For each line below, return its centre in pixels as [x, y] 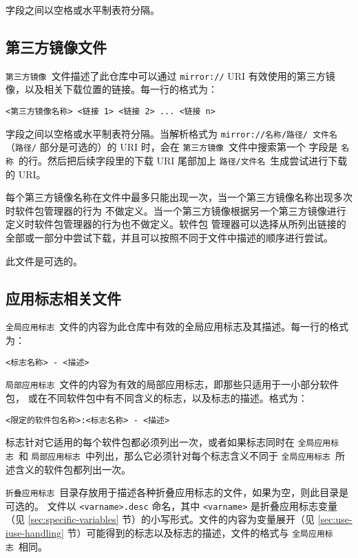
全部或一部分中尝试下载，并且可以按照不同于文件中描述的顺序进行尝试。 [169, 238]
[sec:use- [335, 519]
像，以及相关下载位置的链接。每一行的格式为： [112, 89]
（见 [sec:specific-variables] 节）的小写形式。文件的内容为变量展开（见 [160, 519]
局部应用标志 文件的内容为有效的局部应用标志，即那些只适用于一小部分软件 [172, 384]
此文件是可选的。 [44, 260]
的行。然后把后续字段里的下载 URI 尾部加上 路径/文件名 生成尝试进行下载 [183, 161]
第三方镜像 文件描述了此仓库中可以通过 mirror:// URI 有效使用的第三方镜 [170, 75]
